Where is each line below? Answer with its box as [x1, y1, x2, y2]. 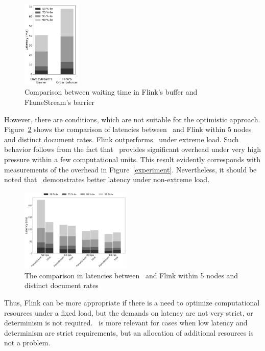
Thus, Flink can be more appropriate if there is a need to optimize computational [4, 297, 260, 308]
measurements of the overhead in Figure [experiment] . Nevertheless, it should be [4, 164, 257, 174]
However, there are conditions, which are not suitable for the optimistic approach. [4, 114, 260, 124]
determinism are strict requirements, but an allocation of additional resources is [4, 327, 254, 338]
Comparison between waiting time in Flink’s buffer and [25, 86, 198, 97]
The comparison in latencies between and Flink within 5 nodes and [25, 270, 238, 280]
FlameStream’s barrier [25, 96, 94, 107]
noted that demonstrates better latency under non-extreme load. [4, 174, 210, 185]
